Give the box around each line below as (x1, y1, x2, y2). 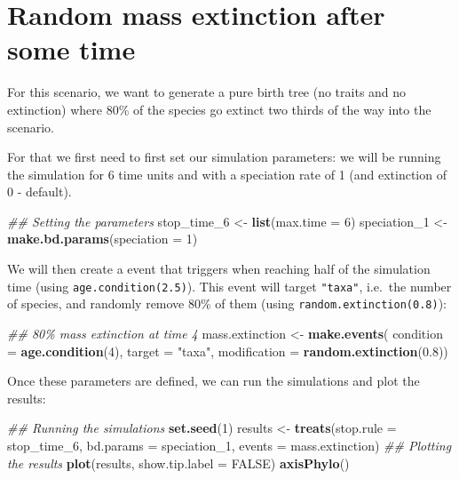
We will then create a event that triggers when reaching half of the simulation (7, 259, 431, 278)
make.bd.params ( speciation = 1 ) (7, 229, 198, 248)
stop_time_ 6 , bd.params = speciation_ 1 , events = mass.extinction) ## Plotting (7, 435, 452, 454)
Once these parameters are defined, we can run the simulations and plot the (7, 371, 420, 390)
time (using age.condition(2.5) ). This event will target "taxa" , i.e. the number (7, 276, 452, 295)
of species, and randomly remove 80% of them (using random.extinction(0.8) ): (7, 294, 447, 313)
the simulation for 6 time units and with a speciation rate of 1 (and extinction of (7, 164, 447, 183)
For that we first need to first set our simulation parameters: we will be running (7, 148, 441, 166)
